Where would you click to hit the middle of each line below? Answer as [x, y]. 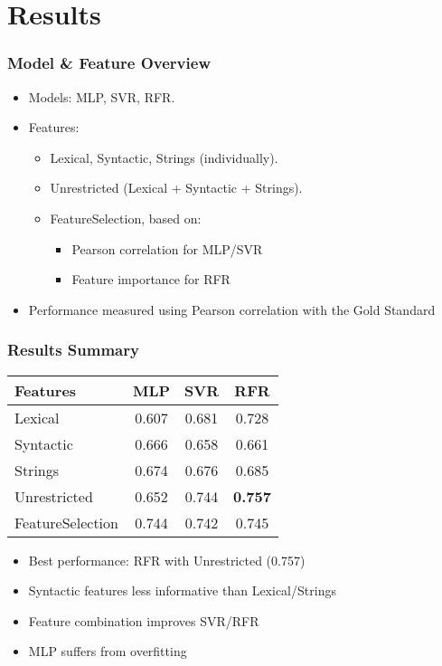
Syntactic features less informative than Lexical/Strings [182, 590]
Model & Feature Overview [109, 63]
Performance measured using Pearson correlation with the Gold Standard [232, 309]
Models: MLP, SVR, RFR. [102, 96]
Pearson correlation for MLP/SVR [167, 248]
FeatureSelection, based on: [126, 218]
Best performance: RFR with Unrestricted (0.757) [167, 560]
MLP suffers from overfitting [108, 651]
